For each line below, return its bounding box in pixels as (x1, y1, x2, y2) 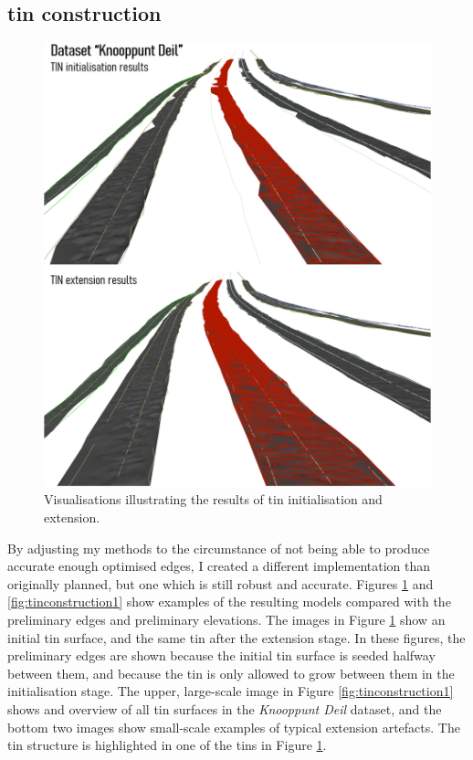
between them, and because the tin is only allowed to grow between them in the (7, 663, 455, 682)
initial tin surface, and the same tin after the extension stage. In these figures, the (7, 628, 466, 647)
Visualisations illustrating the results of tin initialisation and (44, 490, 383, 509)
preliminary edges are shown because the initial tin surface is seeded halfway (7, 646, 436, 665)
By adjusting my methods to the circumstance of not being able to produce (7, 538, 430, 557)
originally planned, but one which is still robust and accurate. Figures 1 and (7, 574, 434, 593)
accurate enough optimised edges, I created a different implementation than (7, 556, 431, 575)
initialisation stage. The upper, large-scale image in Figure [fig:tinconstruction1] (7, 681, 454, 701)
